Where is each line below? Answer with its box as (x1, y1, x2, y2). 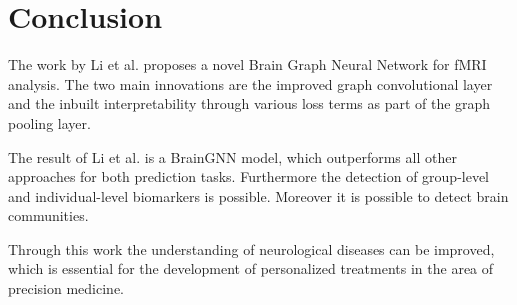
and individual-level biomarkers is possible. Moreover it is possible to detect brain (8, 185, 509, 206)
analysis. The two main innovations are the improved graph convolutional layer (8, 73, 493, 94)
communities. (8, 205, 89, 226)
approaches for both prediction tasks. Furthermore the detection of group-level (8, 166, 490, 187)
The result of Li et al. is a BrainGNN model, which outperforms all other (8, 146, 457, 167)
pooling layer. (8, 112, 91, 133)
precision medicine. (8, 278, 125, 299)
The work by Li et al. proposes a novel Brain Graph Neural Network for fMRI (8, 54, 487, 75)
